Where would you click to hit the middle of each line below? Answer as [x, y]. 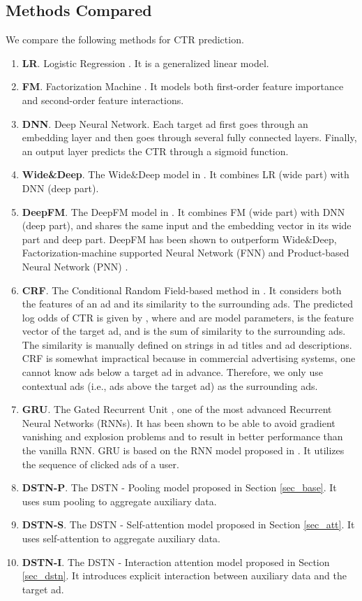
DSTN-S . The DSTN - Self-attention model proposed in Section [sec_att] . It [188, 524]
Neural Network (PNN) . [75, 266]
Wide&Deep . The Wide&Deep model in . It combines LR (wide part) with [186, 174]
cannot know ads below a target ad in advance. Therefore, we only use [172, 372]
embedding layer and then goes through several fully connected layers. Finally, [189, 137]
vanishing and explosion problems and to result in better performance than [182, 436]
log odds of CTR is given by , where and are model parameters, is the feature [188, 317]
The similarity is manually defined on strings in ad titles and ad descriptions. [187, 344]
